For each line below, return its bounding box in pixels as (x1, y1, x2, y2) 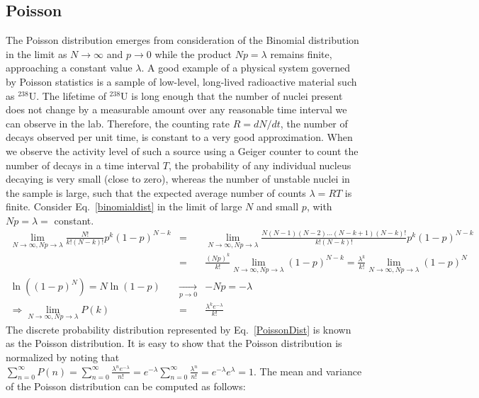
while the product (154, 46, 232, 61)
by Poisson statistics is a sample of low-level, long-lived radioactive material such (6, 74, 357, 89)
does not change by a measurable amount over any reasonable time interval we (6, 102, 347, 117)
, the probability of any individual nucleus (169, 157, 351, 172)
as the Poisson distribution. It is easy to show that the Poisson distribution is (6, 336, 342, 351)
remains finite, (270, 46, 332, 61)
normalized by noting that (6, 350, 120, 365)
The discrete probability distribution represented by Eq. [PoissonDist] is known (6, 322, 351, 336)
